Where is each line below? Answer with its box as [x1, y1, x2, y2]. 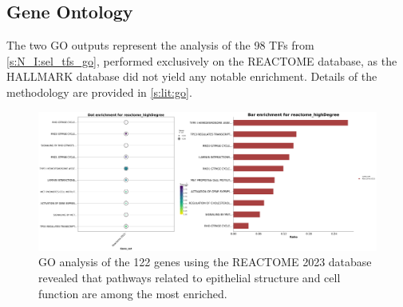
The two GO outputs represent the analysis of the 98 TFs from [6, 37, 314, 54]
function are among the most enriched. [38, 285, 227, 301]
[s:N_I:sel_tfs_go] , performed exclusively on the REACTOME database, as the [6, 52, 397, 69]
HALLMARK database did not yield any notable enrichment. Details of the [6, 68, 377, 85]
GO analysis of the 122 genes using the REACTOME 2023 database [38, 253, 372, 270]
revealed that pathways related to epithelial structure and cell [38, 269, 341, 286]
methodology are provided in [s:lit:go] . [6, 83, 192, 100]
